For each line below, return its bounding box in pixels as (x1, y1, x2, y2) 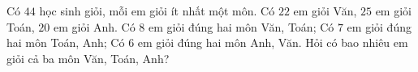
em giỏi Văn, (293, 2, 357, 19)
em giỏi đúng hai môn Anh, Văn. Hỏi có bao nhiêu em (137, 34, 408, 51)
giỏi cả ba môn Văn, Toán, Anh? (6, 49, 170, 66)
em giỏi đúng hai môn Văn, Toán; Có (149, 18, 334, 35)
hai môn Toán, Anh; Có (6, 34, 125, 51)
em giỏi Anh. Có (53, 18, 136, 35)
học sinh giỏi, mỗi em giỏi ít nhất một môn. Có (39, 2, 275, 19)
